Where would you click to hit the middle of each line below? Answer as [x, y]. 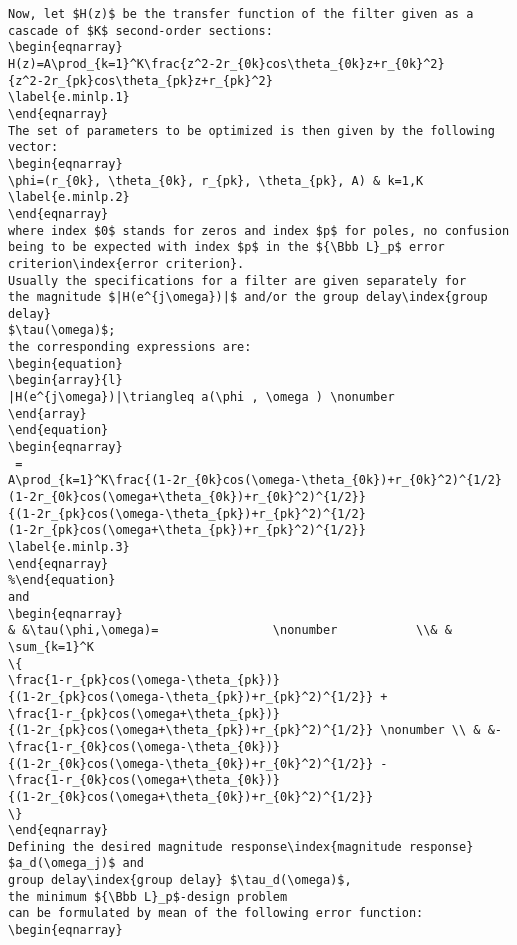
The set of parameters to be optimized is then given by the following [251, 130]
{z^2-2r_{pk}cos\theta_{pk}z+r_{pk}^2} [140, 80]
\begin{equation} [65, 363]
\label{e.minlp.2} [69, 197]
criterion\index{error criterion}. [126, 263]
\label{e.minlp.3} [69, 547]
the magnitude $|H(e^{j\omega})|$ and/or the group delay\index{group [248, 297]
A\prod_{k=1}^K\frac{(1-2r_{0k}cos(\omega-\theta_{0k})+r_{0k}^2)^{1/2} [255, 480]
